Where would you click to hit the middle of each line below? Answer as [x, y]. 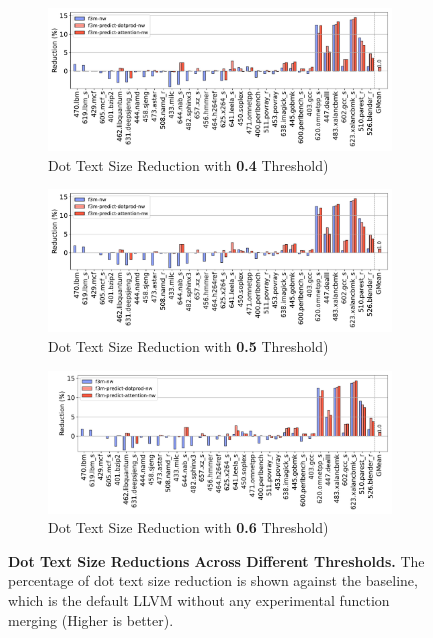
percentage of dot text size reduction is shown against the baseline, [213, 580]
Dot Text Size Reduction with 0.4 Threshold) [188, 164]
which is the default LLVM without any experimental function [199, 600]
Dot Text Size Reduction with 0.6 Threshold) [188, 527]
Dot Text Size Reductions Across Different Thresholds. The [216, 560]
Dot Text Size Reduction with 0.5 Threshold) [188, 346]
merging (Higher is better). [91, 619]
